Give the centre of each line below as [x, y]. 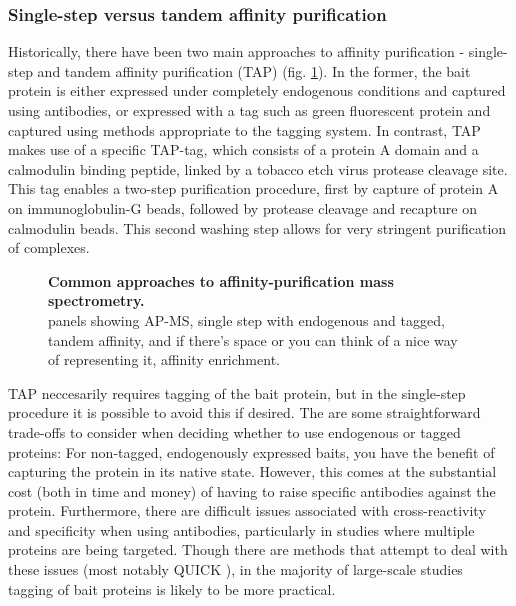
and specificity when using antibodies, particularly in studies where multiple [241, 529]
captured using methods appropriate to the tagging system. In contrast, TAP [244, 129]
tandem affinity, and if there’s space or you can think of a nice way [253, 339]
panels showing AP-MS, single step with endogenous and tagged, [246, 319]
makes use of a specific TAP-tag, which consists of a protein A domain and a [243, 149]
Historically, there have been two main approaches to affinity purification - [236, 51]
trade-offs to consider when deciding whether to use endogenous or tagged [234, 431]
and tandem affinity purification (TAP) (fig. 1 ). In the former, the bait [254, 70]
